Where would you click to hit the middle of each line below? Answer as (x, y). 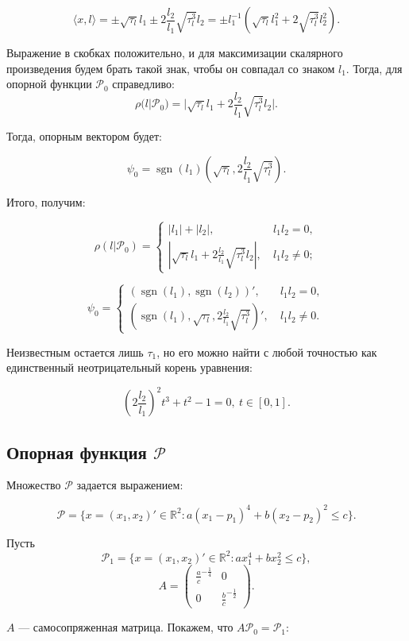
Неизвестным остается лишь (75, 351)
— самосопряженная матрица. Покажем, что (126, 627)
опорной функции (49, 84)
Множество (34, 485)
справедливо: (143, 84)
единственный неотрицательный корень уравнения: (129, 367)
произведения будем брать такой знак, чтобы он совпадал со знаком (171, 68)
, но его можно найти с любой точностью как (267, 351)
